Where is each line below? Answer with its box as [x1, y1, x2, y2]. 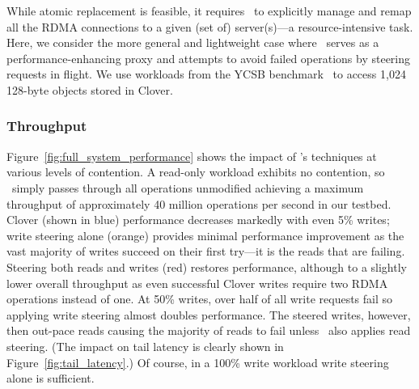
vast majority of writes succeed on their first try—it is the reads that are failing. [6, 243, 405, 260]
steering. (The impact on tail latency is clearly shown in [6, 337, 284, 354]
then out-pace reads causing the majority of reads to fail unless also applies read [6, 322, 411, 339]
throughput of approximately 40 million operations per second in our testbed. [6, 195, 391, 212]
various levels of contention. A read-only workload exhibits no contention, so [6, 163, 385, 180]
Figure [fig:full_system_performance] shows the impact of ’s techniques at [6, 147, 377, 164]
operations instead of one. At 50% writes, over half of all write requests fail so [6, 290, 393, 307]
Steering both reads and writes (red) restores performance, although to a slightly [6, 258, 407, 275]
